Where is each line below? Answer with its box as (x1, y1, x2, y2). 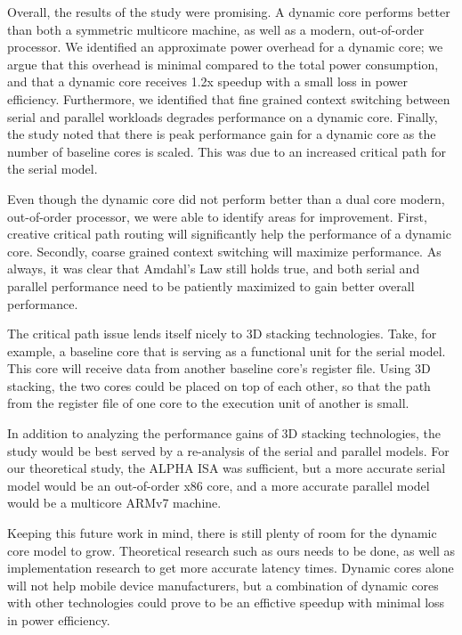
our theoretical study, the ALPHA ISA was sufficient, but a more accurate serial (7, 459, 446, 477)
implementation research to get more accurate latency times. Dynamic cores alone (7, 558, 454, 577)
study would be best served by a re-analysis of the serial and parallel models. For (7, 441, 450, 460)
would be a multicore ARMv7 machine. (7, 493, 222, 512)
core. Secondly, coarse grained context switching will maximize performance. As (7, 241, 442, 260)
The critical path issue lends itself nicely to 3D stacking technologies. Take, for (7, 324, 437, 343)
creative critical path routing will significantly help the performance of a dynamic (7, 224, 451, 243)
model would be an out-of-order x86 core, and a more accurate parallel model (7, 476, 430, 494)
